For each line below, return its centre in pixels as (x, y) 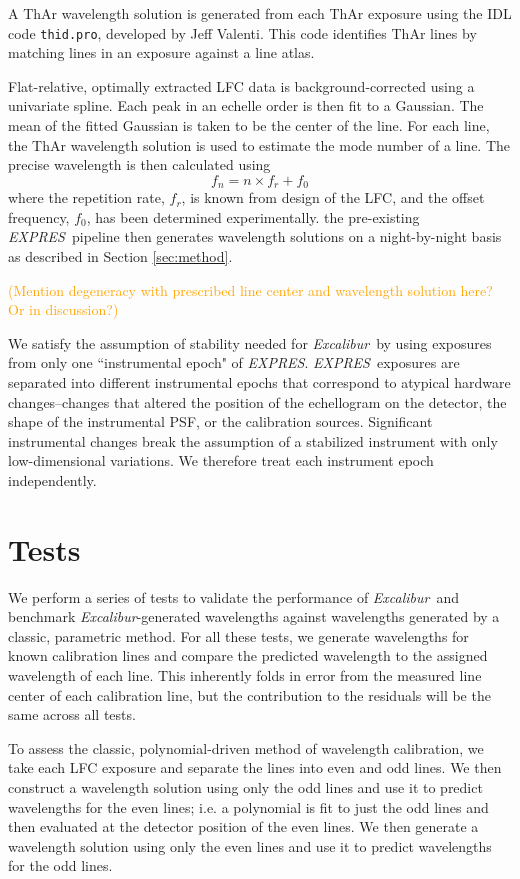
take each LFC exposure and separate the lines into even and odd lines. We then (255, 767)
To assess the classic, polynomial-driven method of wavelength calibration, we (246, 747)
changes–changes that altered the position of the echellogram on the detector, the (257, 401)
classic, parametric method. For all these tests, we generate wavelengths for (238, 635)
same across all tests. (72, 714)
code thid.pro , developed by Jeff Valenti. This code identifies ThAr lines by (242, 32)
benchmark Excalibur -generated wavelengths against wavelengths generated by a (254, 616)
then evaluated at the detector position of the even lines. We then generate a (243, 826)
